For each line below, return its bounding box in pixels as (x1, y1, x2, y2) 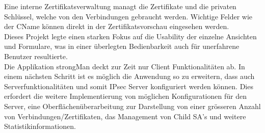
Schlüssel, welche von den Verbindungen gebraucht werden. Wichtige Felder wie (4, 11, 253, 21)
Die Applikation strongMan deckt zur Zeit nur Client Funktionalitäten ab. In (4, 61, 245, 71)
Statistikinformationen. (4, 121, 76, 131)
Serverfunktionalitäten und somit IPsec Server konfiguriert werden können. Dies (4, 81, 253, 91)
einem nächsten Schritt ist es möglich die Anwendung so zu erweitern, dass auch (4, 71, 255, 82)
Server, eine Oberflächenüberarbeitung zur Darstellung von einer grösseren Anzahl (4, 100, 261, 111)
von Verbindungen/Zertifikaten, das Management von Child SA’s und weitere (4, 111, 246, 121)
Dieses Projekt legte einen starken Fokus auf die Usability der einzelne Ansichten (4, 31, 257, 41)
